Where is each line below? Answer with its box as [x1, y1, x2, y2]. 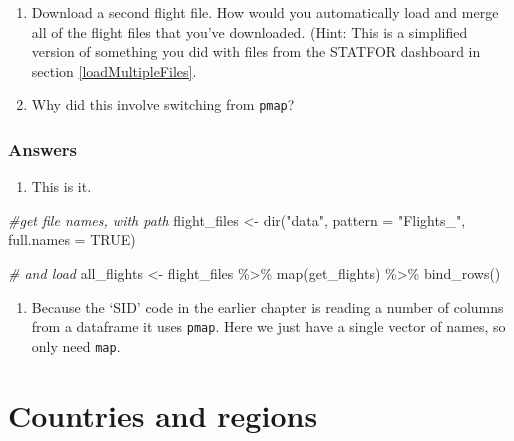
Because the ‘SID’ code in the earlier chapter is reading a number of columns [31, 296, 504, 317]
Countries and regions [8, 394, 318, 435]
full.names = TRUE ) [8, 229, 136, 250]
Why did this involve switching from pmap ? [31, 94, 295, 115]
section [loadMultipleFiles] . [31, 60, 197, 81]
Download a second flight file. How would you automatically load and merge [31, 2, 499, 22]
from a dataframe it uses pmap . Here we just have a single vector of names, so [31, 316, 506, 337]
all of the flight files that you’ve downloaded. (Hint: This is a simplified [31, 21, 468, 42]
